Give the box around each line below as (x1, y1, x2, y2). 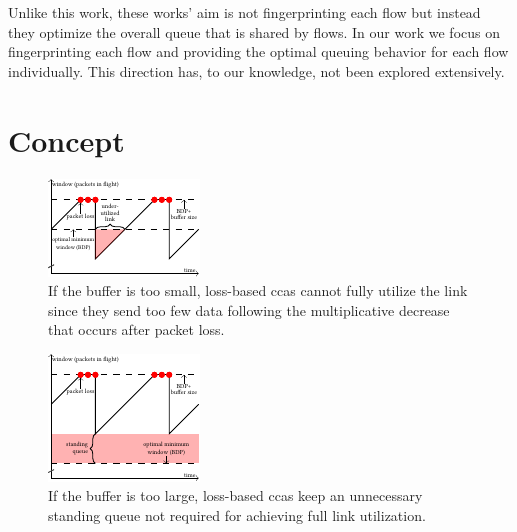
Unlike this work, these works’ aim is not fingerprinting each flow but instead (8, 2, 481, 22)
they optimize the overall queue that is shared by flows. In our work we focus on (8, 21, 500, 42)
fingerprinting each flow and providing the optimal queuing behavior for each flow (8, 41, 509, 62)
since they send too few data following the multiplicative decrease (48, 299, 450, 320)
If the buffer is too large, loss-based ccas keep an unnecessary (48, 485, 423, 506)
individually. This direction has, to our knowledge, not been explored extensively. (8, 60, 505, 81)
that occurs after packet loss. (48, 319, 225, 340)
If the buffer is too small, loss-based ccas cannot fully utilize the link (48, 280, 468, 301)
